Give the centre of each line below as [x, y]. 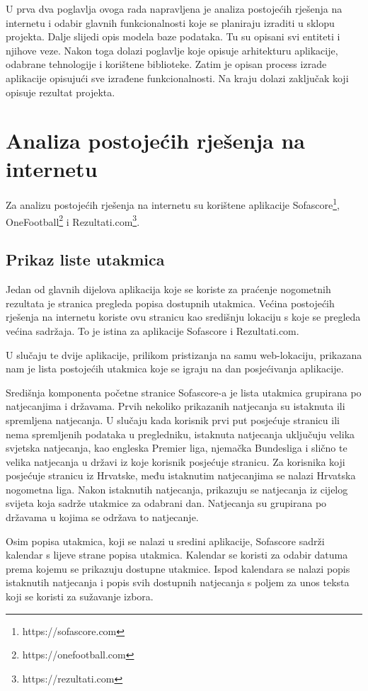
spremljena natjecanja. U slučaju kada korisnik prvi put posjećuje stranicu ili [173, 419]
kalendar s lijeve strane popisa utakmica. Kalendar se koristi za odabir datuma [177, 555]
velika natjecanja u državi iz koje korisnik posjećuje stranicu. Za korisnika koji [176, 461]
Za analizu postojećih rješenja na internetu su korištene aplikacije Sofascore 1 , [173, 204]
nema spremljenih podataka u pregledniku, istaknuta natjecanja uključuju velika [180, 434]
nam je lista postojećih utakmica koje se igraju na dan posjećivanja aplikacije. [175, 369]
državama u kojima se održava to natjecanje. [102, 517]
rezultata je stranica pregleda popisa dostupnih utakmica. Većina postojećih [170, 303]
